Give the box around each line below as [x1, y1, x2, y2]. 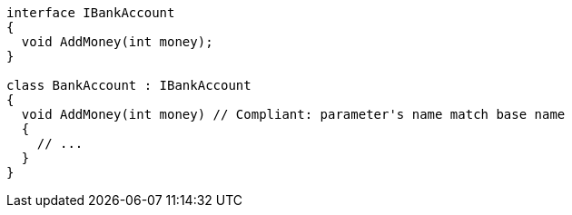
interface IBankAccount [6, 5, 175, 20]
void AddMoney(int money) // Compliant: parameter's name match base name [21, 107, 566, 122]
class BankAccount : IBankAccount [6, 78, 251, 93]
